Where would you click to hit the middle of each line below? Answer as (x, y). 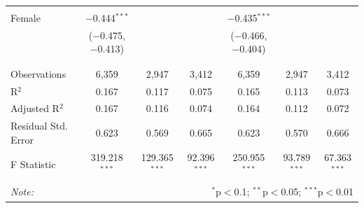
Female (26, 18)
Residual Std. (39, 126)
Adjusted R (35, 108)
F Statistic (33, 164)
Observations (38, 73)
